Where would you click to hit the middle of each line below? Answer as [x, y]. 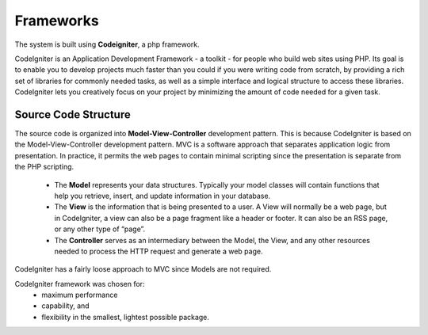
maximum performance [80, 295]
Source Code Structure [73, 114]
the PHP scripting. [44, 167]
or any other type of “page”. [100, 229]
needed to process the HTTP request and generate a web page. [159, 251]
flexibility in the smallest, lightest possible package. [126, 317]
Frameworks [57, 21]
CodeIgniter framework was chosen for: [80, 284]
